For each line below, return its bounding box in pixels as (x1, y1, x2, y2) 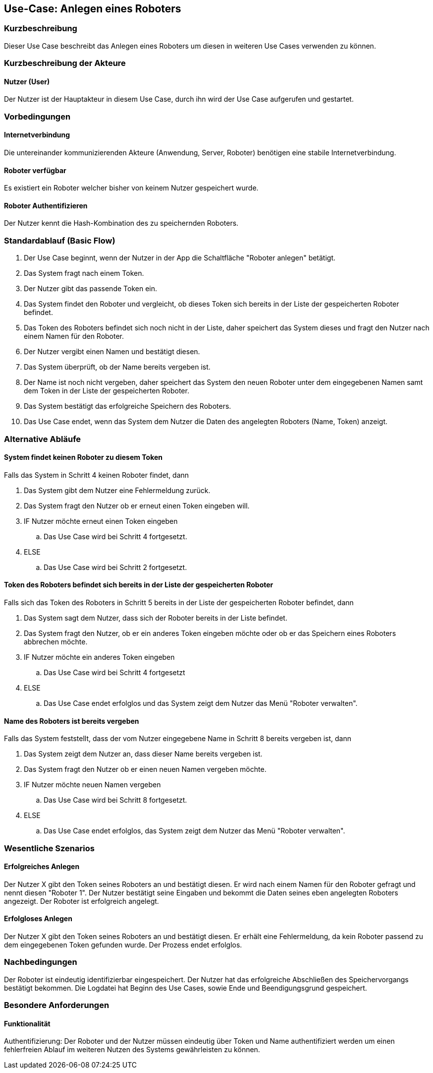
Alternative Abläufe (4, 434, 81, 444)
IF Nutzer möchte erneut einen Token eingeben (24, 516, 178, 525)
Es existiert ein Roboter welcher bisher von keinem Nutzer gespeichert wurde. (4, 184, 259, 192)
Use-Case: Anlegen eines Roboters (4, 2, 181, 15)
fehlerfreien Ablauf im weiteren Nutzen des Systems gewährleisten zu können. (4, 1045, 260, 1054)
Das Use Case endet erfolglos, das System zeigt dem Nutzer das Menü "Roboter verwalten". (44, 826, 345, 835)
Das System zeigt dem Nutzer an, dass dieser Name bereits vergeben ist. (24, 750, 263, 758)
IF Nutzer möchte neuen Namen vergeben (24, 780, 161, 789)
